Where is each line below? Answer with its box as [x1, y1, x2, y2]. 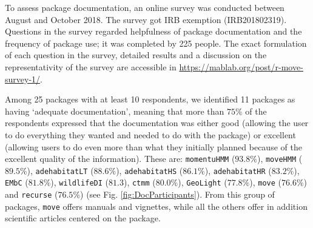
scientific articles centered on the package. [5, 212, 161, 224]
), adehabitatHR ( [204, 164, 272, 176]
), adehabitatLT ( [27, 164, 94, 176]
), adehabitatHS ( [116, 164, 183, 176]
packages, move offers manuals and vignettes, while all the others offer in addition [5, 199, 308, 212]
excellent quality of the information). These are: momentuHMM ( [5, 152, 235, 165]
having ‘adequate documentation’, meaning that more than [5, 104, 224, 117]
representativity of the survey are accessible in [5, 60, 177, 73]
